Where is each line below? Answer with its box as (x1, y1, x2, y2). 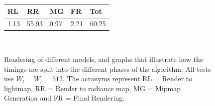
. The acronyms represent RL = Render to (63, 73, 193, 84)
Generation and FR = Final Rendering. (4, 93, 125, 103)
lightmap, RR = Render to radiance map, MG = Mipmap (4, 83, 181, 93)
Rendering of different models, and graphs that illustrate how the (4, 54, 203, 64)
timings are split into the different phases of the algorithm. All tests (4, 63, 211, 74)
